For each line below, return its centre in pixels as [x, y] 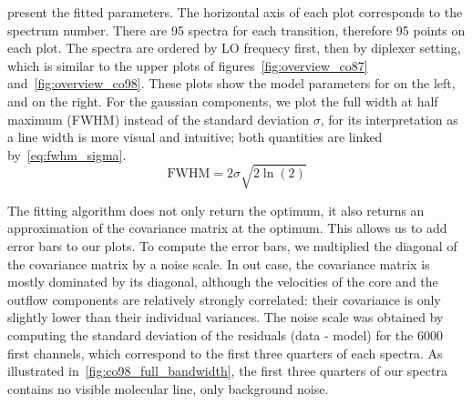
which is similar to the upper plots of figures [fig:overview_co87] [188, 65]
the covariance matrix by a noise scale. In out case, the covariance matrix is [219, 263]
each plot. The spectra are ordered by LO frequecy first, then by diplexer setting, [234, 48]
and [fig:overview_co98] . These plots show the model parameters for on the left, [231, 83]
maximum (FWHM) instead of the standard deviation [158, 119]
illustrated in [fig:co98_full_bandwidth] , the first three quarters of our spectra [227, 371]
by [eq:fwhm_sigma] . [67, 154]
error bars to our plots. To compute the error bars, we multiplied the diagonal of [232, 246]
